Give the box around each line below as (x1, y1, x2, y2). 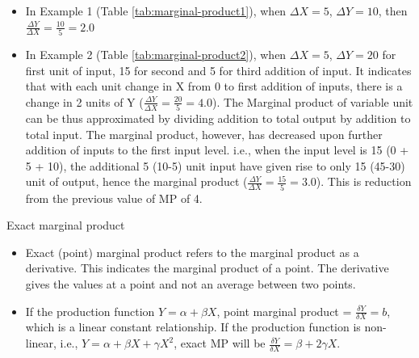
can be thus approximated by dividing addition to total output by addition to (25, 110, 411, 126)
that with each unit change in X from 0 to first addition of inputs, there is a (25, 78, 403, 95)
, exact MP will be (174, 335, 266, 352)
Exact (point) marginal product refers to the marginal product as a (25, 243, 359, 260)
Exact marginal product (6, 217, 125, 234)
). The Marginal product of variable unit (212, 93, 413, 110)
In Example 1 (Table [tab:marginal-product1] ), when (25, 2, 287, 19)
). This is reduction (316, 173, 412, 190)
